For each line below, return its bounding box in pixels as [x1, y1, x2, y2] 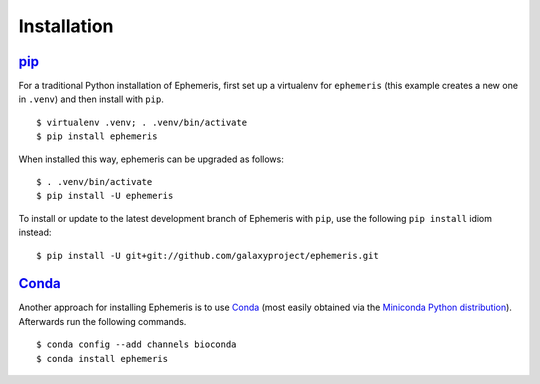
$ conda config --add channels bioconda [36, 339, 237, 350]
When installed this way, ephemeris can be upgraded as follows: [18, 153, 284, 165]
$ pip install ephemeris [36, 131, 158, 142]
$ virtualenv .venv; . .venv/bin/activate [36, 116, 248, 128]
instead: [18, 226, 52, 239]
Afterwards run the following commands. [18, 315, 187, 327]
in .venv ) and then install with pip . [18, 93, 164, 105]
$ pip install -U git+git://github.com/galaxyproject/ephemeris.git [36, 250, 379, 261]
